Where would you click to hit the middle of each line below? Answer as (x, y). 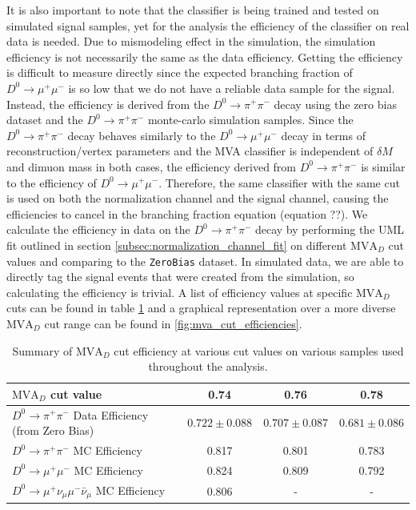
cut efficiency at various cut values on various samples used (259, 350)
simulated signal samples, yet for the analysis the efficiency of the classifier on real (208, 25)
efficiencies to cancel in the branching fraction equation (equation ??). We (187, 213)
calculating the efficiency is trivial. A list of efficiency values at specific (180, 292)
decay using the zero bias (335, 104)
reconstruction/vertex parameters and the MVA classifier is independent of (190, 151)
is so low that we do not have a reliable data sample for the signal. (232, 88)
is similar (383, 166)
